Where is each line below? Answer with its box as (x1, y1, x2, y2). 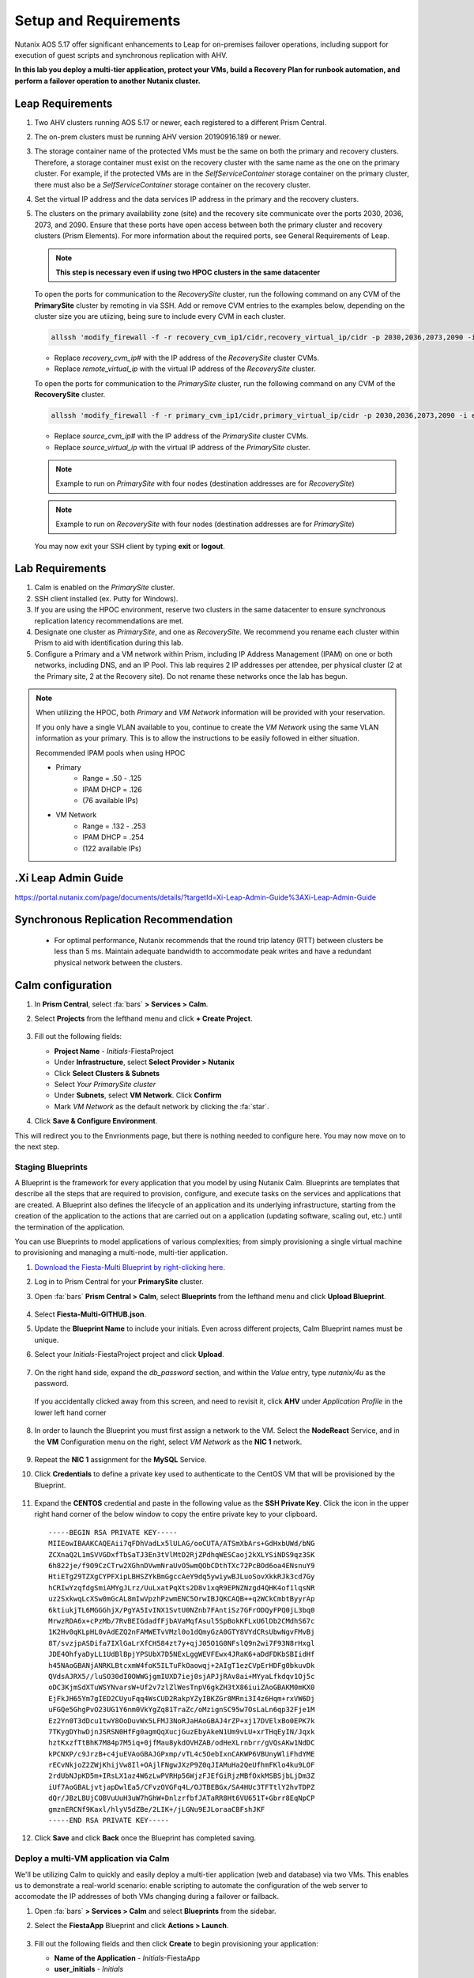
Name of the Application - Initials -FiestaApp (54, 1953, 201, 1962)
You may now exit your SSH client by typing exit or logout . (34, 541, 225, 551)
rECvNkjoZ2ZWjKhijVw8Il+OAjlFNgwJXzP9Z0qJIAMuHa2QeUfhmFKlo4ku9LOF (48, 1760, 315, 1770)
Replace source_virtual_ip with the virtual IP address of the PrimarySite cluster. (54, 442, 311, 452)
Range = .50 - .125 (82, 774, 142, 783)
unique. (34, 1335, 59, 1344)
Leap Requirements (14, 97, 113, 110)
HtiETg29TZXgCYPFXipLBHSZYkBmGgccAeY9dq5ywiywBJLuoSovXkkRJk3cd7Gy (48, 1572, 315, 1582)
